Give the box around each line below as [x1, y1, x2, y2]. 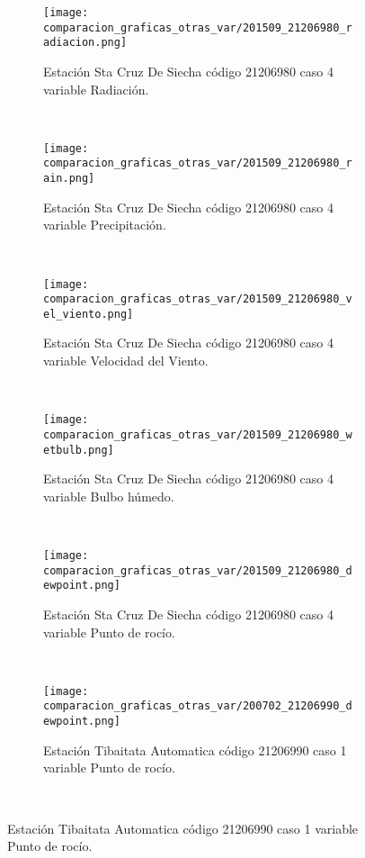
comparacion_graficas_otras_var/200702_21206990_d [43, 700, 352, 713]
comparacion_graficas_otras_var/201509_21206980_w [43, 428, 352, 441]
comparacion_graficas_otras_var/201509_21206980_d [43, 564, 352, 577]
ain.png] [43, 172, 95, 185]
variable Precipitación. [43, 215, 166, 234]
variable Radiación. [43, 79, 149, 98]
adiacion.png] [43, 36, 128, 50]
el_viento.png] [43, 307, 134, 321]
